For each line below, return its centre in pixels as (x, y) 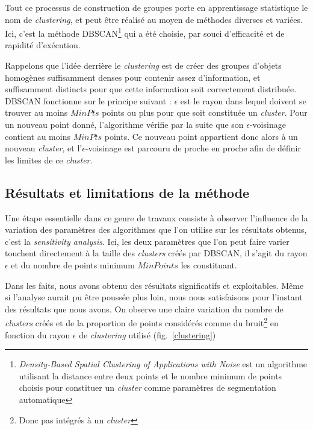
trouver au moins (36, 112)
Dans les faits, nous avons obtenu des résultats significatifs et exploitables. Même (154, 285)
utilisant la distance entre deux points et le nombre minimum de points (150, 375)
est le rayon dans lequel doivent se (243, 100)
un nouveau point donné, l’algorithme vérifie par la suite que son (124, 124)
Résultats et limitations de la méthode (127, 192)
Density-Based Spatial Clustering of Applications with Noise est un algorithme (163, 364)
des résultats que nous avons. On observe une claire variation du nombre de (144, 308)
